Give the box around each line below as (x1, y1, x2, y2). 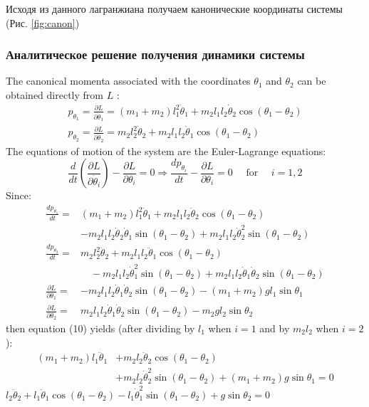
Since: (6, 188, 31, 203)
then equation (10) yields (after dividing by (6, 320, 195, 335)
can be (297, 73, 326, 88)
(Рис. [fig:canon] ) (6, 15, 80, 30)
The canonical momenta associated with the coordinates (6, 73, 251, 88)
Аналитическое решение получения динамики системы (6, 46, 305, 63)
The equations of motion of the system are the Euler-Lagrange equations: (6, 143, 326, 158)
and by (259, 320, 290, 335)
